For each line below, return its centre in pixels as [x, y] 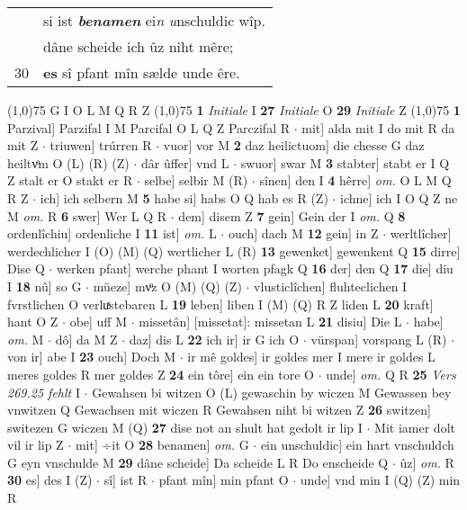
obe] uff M [99, 322]
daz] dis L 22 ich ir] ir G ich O [214, 339]
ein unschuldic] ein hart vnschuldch [357, 445]
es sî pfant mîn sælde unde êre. [142, 72]
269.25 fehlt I [44, 392]
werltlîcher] [421, 233]
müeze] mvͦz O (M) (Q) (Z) [167, 286]
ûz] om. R [427, 462]
